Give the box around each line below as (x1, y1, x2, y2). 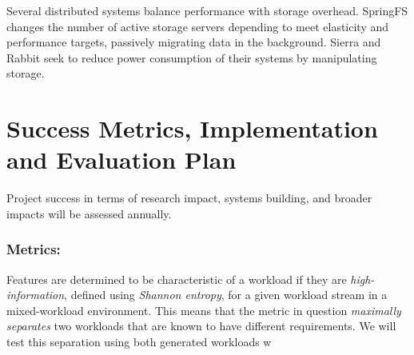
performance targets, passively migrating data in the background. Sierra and (6, 34, 381, 50)
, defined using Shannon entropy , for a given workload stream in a (64, 286, 388, 303)
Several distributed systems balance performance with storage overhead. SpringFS (6, 2, 408, 18)
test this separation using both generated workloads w (6, 333, 272, 350)
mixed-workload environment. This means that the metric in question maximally (6, 301, 401, 318)
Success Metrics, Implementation (6, 112, 378, 145)
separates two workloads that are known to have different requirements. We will (6, 317, 396, 334)
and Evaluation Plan (6, 143, 237, 176)
